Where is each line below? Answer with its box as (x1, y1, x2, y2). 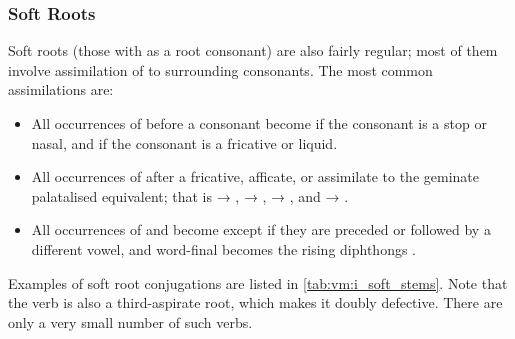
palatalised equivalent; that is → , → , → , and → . (31, 185, 349, 206)
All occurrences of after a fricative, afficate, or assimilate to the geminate (31, 166, 479, 187)
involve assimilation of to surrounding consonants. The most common (8, 59, 433, 80)
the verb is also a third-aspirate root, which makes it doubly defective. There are (8, 292, 503, 313)
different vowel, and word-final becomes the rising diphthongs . (31, 238, 416, 259)
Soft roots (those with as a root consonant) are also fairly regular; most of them (8, 40, 498, 61)
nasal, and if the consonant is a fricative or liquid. (31, 132, 338, 153)
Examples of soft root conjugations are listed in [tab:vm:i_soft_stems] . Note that (8, 272, 508, 293)
